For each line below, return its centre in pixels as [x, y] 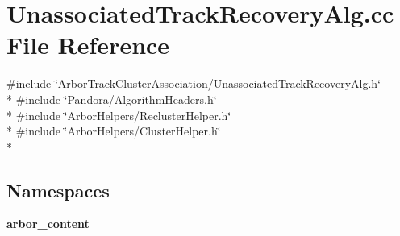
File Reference [88, 45]
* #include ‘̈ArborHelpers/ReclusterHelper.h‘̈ [119, 115]
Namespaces [58, 190]
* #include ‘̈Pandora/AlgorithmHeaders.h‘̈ [112, 99]
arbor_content [48, 224]
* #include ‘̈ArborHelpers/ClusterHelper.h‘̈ [114, 131]
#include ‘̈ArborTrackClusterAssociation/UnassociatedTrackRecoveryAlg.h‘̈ [194, 83]
